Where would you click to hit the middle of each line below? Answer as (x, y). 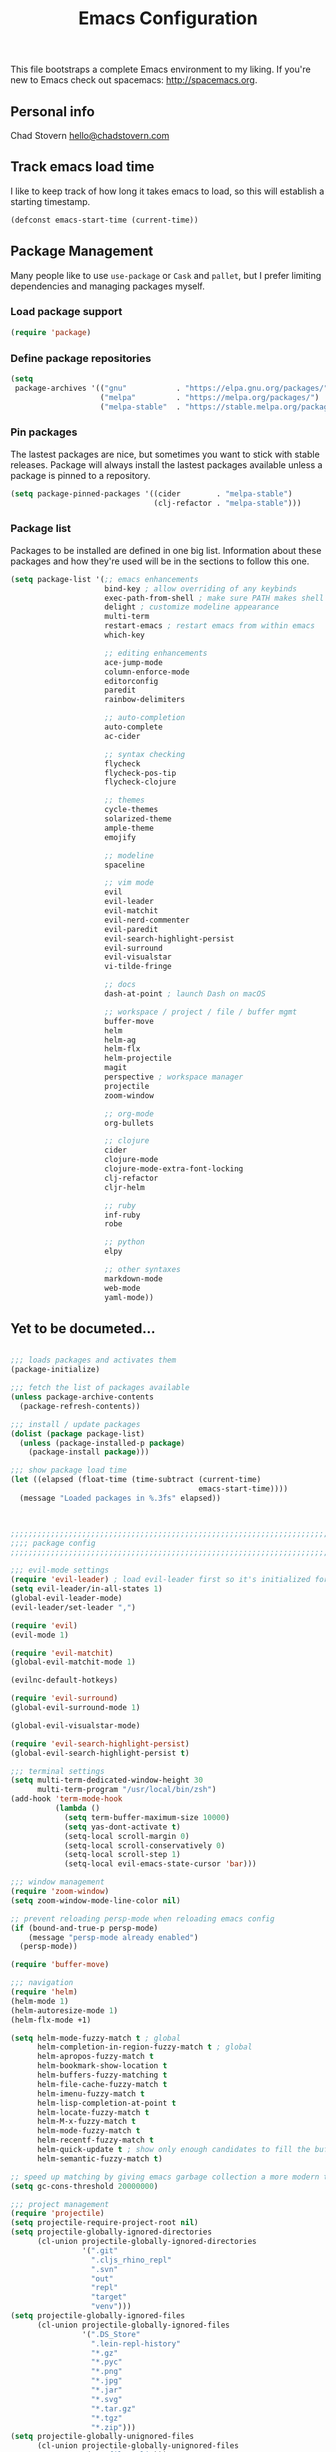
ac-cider (122, 736)
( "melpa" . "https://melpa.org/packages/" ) (209, 397)
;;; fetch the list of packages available (100, 1388)
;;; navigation (42, 1983)
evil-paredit (131, 929)
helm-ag (120, 1040)
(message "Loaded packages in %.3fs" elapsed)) (120, 1498)
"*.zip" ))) (113, 2427)
